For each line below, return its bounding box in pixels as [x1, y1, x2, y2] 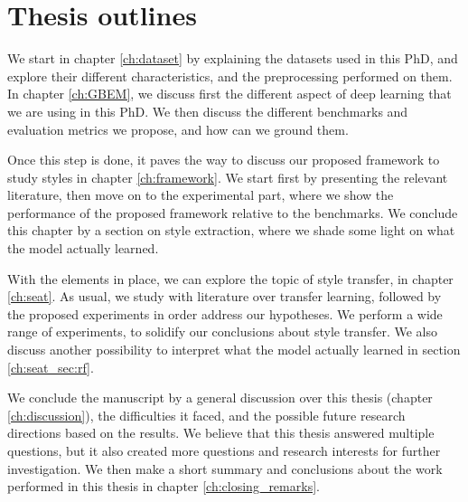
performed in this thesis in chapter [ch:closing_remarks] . [7, 477, 320, 496]
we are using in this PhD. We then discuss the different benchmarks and [7, 101, 408, 120]
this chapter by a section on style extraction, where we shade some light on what [7, 221, 455, 240]
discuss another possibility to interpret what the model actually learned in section [7, 340, 461, 359]
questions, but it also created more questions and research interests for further [7, 441, 441, 459]
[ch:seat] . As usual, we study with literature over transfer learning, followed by [7, 287, 442, 306]
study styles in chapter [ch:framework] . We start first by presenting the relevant [7, 167, 448, 186]
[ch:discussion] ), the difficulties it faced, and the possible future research [7, 405, 406, 424]
